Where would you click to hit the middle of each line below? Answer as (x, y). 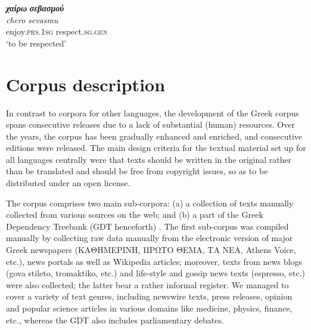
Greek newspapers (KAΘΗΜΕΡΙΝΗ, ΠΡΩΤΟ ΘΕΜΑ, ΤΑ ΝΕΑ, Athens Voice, (151, 250)
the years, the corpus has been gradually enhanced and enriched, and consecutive (154, 136)
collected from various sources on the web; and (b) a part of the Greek (135, 215)
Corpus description (86, 84)
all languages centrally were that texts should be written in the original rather (149, 159)
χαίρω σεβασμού (35, 8)
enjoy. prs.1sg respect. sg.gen (57, 31)
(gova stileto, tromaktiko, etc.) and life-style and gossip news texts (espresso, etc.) (155, 273)
